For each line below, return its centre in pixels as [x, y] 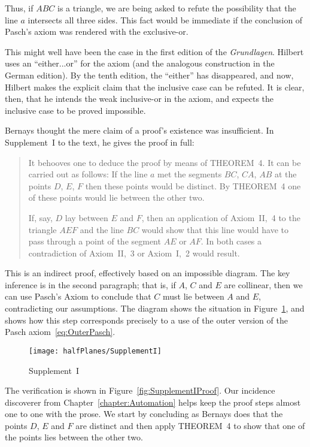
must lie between [193, 296]
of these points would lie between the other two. [116, 197]
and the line [102, 229]
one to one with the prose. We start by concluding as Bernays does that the [144, 414]
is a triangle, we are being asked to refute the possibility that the [177, 8]
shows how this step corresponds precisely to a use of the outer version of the [146, 320]
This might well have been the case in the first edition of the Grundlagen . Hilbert [154, 51]
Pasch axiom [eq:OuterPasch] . [60, 332]
